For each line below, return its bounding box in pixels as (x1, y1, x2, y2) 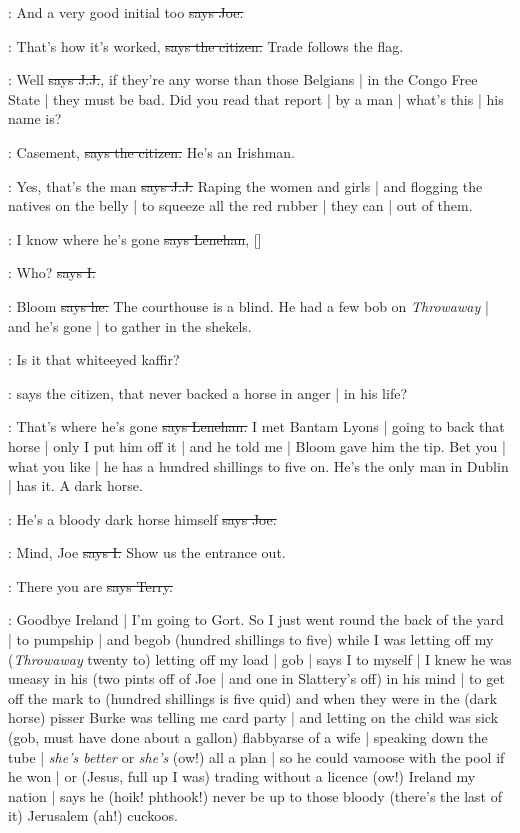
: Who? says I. (8, 262, 96, 283)
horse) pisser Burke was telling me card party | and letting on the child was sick (8, 707, 499, 728)
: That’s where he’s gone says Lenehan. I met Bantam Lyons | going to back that (8, 416, 505, 437)
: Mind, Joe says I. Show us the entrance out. (8, 542, 286, 563)
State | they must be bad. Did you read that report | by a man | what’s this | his (8, 88, 504, 109)
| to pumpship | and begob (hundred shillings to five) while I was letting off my (8, 629, 494, 650)
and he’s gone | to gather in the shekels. (8, 315, 252, 336)
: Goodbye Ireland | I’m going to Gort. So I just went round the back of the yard (8, 609, 504, 630)
